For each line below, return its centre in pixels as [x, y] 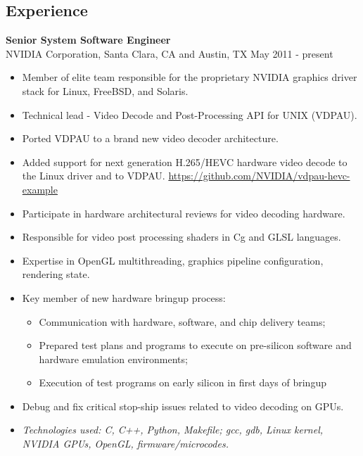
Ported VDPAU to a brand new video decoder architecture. [150, 138]
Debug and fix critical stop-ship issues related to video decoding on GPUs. [183, 406]
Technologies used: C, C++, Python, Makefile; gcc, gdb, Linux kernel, [173, 430]
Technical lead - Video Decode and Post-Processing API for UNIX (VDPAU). [190, 114]
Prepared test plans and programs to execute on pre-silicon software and [195, 345]
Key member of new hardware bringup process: [124, 297]
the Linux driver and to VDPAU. [94, 176]
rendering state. [56, 274]
